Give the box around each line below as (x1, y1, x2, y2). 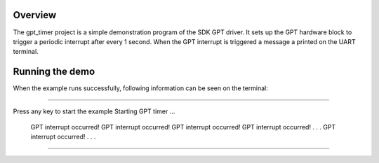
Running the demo (13, 66, 95, 78)
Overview (13, 9, 57, 21)
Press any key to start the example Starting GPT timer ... (13, 107, 175, 115)
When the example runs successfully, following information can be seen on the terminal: (13, 84, 268, 92)
